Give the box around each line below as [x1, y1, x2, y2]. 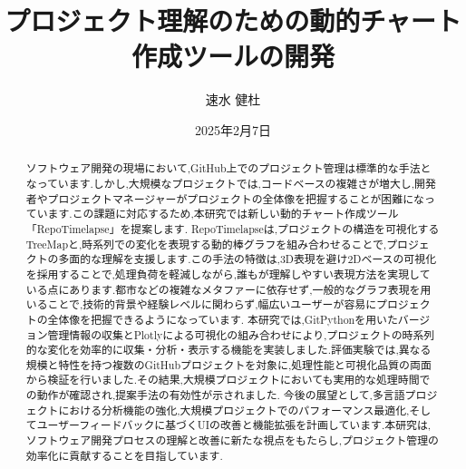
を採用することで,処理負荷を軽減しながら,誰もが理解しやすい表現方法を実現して [25, 266, 431, 281]
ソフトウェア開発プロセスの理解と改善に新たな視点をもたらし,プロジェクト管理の [25, 433, 439, 448]
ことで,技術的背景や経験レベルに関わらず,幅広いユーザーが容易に [47, 297, 377, 312]
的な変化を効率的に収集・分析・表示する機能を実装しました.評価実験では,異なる [25, 342, 432, 357]
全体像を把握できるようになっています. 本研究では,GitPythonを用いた [47, 311, 398, 327]
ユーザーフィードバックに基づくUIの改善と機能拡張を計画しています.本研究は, [36, 417, 432, 433]
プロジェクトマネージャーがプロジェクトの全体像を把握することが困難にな [47, 191, 424, 206]
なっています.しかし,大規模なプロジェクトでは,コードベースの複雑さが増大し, [25, 175, 415, 191]
